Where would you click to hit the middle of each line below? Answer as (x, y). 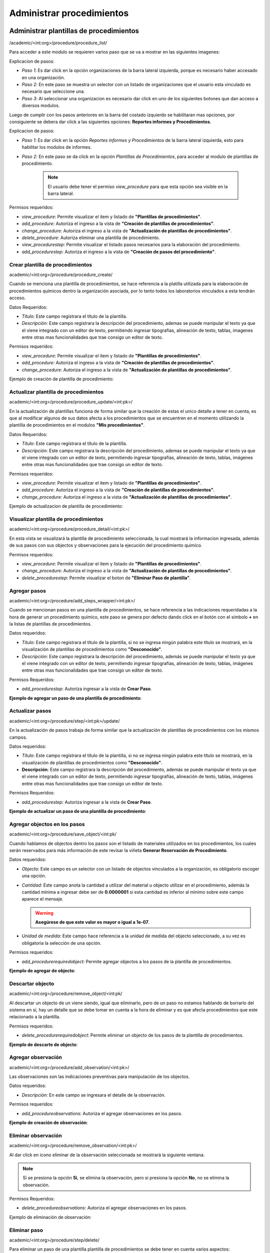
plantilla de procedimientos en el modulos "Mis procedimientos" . (77, 425)
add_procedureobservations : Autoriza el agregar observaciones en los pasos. (102, 1113)
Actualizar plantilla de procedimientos (56, 392)
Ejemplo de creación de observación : (49, 1122)
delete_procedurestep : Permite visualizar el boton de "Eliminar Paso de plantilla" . (106, 578)
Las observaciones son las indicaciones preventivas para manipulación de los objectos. (99, 1077)
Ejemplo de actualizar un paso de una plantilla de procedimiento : (78, 811)
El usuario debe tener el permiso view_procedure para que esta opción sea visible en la (138, 186)
